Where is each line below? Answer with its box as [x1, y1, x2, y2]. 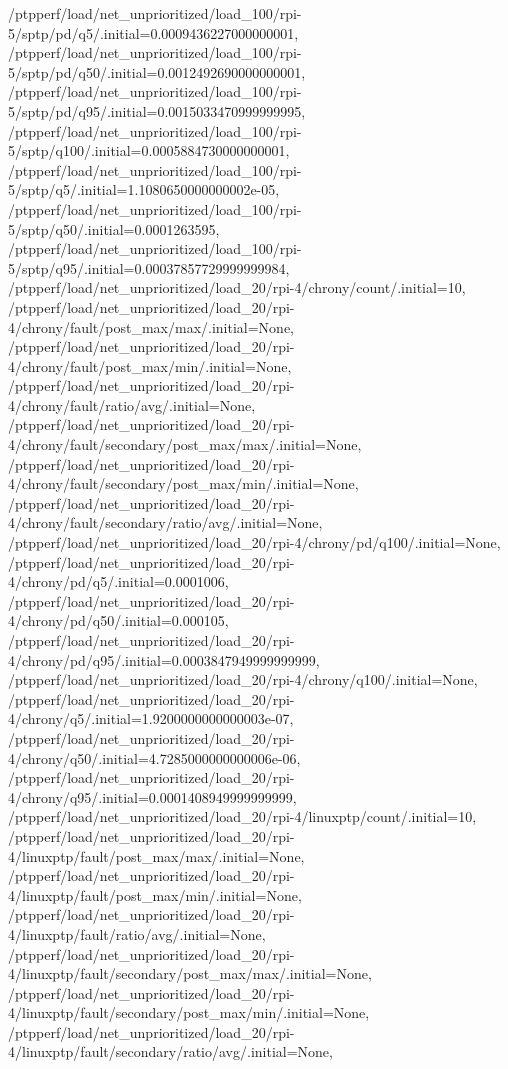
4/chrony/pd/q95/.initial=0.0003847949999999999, [8, 649, 320, 670]
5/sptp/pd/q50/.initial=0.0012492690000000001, [8, 61, 306, 82]
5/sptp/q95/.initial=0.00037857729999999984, [8, 257, 290, 278]
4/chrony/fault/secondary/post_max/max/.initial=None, [8, 434, 362, 455]
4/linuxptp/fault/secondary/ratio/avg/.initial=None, [8, 1041, 333, 1062]
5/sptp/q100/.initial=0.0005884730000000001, [8, 140, 290, 161]
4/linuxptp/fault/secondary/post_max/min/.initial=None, [8, 1002, 370, 1023]
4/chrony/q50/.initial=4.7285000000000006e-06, [8, 747, 301, 768]
